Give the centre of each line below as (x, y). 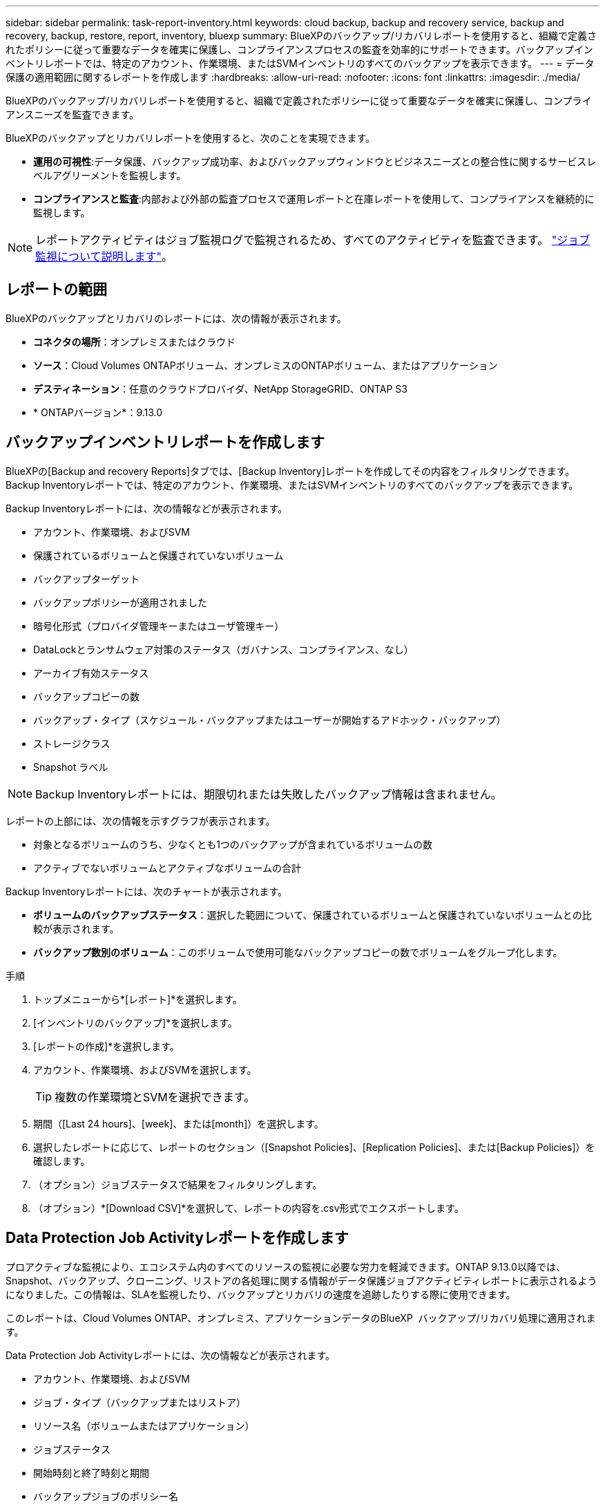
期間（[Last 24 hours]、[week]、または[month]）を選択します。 (179, 1123)
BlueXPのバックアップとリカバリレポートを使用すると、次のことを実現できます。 (191, 138)
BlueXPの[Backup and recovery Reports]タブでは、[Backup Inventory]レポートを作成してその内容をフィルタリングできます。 (290, 471)
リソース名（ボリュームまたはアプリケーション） (144, 1425)
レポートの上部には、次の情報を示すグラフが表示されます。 (141, 821)
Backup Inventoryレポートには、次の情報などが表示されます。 (147, 508)
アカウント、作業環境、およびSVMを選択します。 (145, 1069)
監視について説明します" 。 (104, 256)
